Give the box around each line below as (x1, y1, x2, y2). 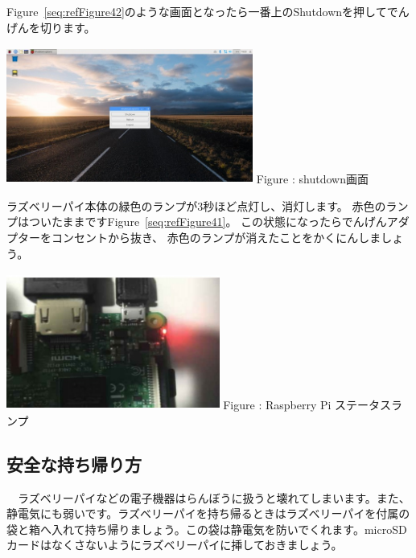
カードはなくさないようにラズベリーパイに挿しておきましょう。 (6, 536, 343, 553)
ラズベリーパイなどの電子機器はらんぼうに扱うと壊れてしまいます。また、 (17, 489, 410, 506)
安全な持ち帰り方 (6, 451, 142, 476)
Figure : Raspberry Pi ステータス (223, 396, 392, 413)
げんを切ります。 (6, 18, 96, 35)
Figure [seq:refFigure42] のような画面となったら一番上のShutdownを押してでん (6, 3, 410, 19)
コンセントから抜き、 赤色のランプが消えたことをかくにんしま (51, 229, 381, 246)
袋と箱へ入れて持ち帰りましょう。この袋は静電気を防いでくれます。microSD (6, 520, 407, 537)
